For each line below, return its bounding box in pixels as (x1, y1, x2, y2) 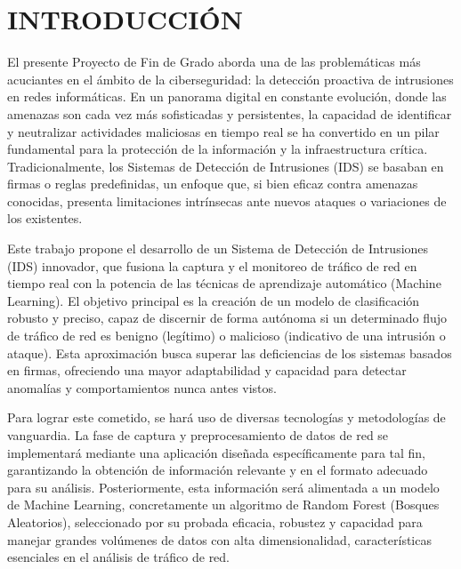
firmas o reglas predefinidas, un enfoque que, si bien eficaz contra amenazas (7, 174, 418, 193)
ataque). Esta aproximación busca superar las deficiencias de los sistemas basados (7, 343, 452, 362)
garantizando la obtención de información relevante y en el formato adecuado (7, 461, 428, 479)
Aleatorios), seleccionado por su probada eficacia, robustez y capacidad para (7, 512, 423, 531)
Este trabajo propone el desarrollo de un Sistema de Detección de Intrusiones (7, 239, 429, 258)
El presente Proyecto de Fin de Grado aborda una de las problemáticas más (7, 52, 421, 71)
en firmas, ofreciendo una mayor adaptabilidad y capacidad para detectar (7, 361, 407, 380)
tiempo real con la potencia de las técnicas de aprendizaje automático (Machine (7, 274, 441, 293)
